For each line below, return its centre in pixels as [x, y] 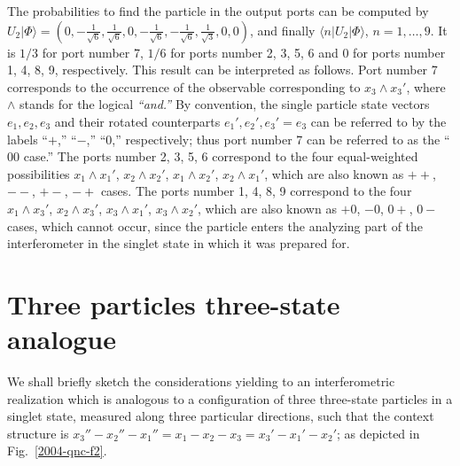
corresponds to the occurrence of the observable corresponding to [184, 86]
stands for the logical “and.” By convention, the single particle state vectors [225, 104]
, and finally [282, 30]
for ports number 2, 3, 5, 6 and [254, 52]
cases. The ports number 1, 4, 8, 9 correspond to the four [256, 191]
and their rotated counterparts [137, 121]
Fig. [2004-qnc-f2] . [57, 450]
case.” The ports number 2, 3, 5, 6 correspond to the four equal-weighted [221, 156]
